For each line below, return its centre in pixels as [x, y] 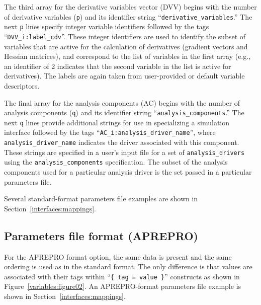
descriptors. [22, 85]
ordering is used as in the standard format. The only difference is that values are [128, 266]
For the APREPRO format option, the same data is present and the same [118, 256]
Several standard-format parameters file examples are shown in [101, 199]
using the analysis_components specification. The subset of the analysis [116, 162]
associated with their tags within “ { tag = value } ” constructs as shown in [122, 276]
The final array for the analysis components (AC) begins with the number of [122, 102]
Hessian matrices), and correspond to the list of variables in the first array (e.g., [127, 56]
